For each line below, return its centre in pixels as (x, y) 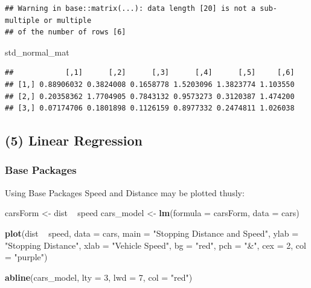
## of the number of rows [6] (66, 32)
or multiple (68, 20)
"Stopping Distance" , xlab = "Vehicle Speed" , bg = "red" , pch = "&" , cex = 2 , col (155, 245)
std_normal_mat (37, 52)
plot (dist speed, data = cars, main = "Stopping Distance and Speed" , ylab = (152, 233)
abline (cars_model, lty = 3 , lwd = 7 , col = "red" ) (99, 277)
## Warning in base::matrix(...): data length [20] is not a (130, 8)
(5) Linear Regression (74, 140)
